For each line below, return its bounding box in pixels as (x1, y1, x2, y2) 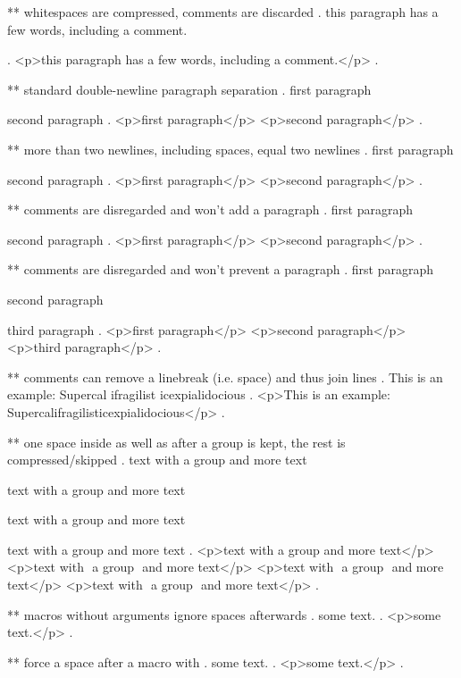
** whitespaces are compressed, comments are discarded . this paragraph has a (7, 3, 439, 21)
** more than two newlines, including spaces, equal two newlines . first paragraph (7, 139, 454, 158)
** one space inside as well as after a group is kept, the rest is (7, 432, 346, 451)
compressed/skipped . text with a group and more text (7, 450, 307, 469)
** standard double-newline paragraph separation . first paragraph (7, 80, 372, 98)
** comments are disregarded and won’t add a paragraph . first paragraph (7, 200, 414, 219)
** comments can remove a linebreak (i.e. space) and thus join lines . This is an (7, 367, 443, 386)
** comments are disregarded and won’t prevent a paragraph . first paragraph (7, 260, 433, 279)
